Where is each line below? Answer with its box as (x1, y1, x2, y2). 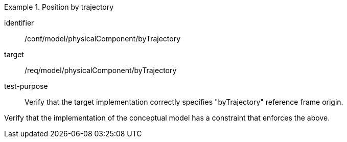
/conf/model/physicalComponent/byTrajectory (25, 34, 181, 43)
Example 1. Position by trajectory (4, 3, 114, 11)
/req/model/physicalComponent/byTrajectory (25, 66, 177, 75)
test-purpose (4, 82, 48, 90)
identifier (4, 18, 34, 27)
